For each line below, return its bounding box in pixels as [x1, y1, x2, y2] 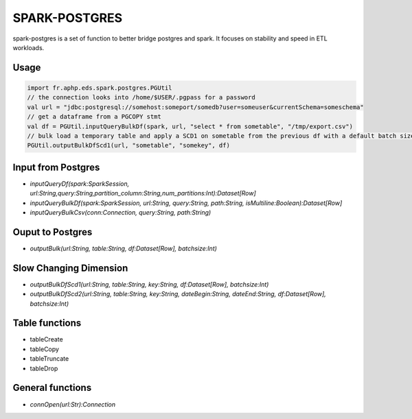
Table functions [12, 318, 82, 329]
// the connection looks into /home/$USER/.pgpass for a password [27, 93, 255, 101]
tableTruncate [30, 355, 69, 363]
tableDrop [30, 364, 58, 372]
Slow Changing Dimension [12, 262, 128, 274]
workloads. [12, 43, 45, 51]
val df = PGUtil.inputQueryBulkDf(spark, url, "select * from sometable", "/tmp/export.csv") [27, 122, 354, 130]
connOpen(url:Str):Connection [30, 400, 116, 408]
